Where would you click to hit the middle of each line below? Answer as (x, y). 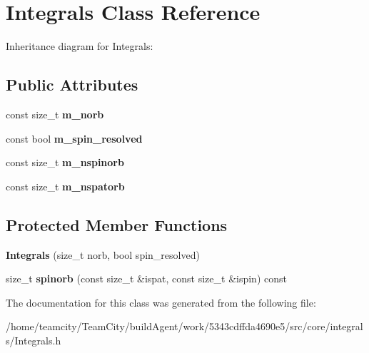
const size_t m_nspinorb (65, 162)
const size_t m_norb (55, 114)
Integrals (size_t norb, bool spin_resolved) (103, 254)
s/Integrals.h (34, 340)
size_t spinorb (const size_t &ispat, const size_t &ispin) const (146, 278)
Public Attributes (72, 85)
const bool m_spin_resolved (74, 138)
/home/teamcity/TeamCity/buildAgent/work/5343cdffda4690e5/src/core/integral (184, 326)
